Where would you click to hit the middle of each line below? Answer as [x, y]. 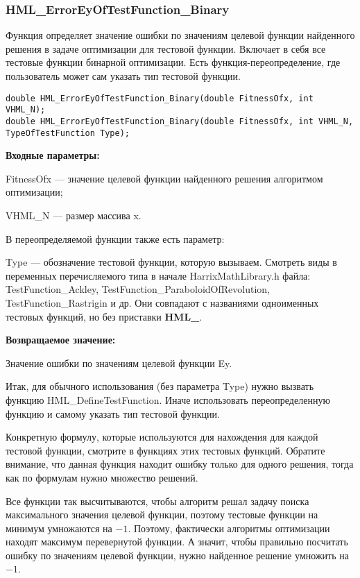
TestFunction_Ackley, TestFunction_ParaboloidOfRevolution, [138, 289]
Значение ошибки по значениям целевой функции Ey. [119, 363]
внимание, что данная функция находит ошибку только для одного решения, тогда [180, 464]
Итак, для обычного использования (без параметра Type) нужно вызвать [160, 386]
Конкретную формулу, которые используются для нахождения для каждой [162, 437]
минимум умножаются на [59, 528]
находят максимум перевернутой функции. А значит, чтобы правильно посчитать [177, 542]
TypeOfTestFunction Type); [68, 133]
